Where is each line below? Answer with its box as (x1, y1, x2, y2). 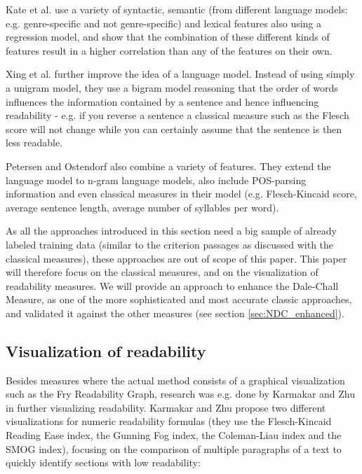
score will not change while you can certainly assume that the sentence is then (6, 121, 342, 136)
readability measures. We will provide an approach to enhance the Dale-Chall (6, 278, 339, 293)
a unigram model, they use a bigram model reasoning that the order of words (6, 80, 338, 95)
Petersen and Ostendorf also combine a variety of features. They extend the (6, 158, 331, 173)
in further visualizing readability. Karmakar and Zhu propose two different (6, 400, 326, 414)
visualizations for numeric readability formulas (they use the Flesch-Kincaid (6, 414, 332, 428)
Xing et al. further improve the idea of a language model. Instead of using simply (6, 67, 355, 81)
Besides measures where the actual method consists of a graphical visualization (6, 372, 345, 387)
